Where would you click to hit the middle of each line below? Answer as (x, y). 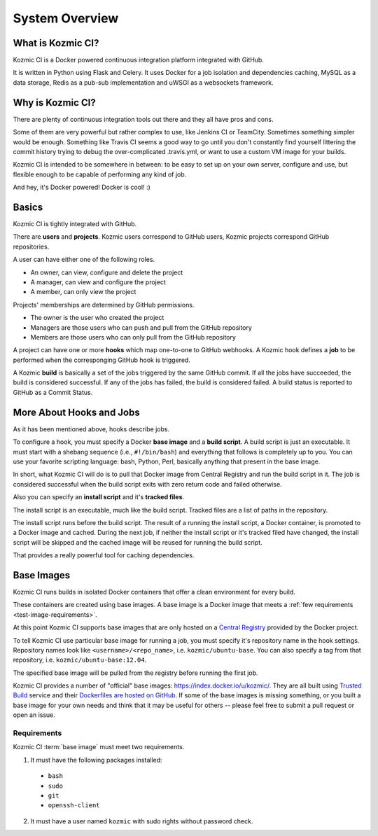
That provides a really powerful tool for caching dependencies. (104, 555)
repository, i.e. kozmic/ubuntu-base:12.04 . (80, 660)
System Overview (66, 18)
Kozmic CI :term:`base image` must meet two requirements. (99, 747)
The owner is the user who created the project (97, 318)
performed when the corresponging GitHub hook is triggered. (101, 360)
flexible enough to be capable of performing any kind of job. (100, 174)
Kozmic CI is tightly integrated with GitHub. (75, 224)
